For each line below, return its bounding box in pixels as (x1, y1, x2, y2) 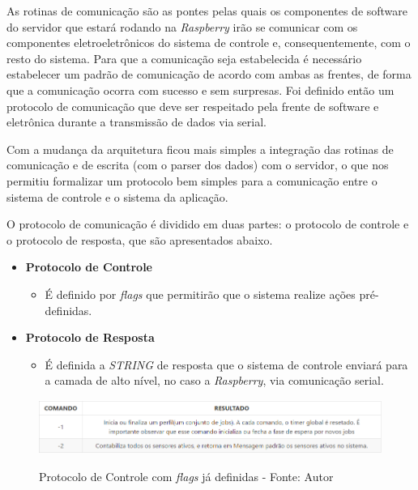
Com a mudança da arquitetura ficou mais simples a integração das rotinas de (6, 140, 394, 157)
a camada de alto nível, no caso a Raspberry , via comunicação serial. (45, 372, 384, 389)
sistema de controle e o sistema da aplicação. (6, 188, 228, 205)
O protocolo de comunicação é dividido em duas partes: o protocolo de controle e (6, 215, 409, 232)
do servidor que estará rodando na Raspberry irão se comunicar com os (6, 18, 358, 35)
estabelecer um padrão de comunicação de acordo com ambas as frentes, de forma (6, 66, 412, 83)
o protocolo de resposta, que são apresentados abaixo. (6, 231, 273, 248)
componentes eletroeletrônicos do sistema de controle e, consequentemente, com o (6, 34, 411, 51)
